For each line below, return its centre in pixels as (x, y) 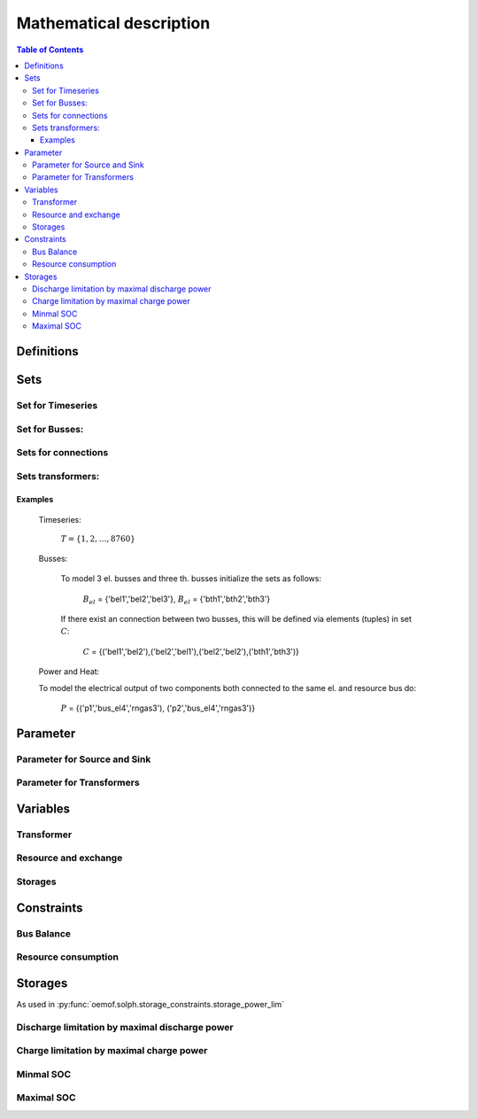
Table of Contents (50, 50)
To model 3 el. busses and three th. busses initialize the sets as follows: (191, 579)
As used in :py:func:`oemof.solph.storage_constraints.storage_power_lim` (150, 1004)
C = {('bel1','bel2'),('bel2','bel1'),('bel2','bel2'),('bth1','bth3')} (191, 651)
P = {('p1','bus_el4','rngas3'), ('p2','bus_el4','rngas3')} (158, 708)
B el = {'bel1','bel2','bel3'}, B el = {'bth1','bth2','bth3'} (177, 600)
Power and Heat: (69, 672)
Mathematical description (113, 23)
